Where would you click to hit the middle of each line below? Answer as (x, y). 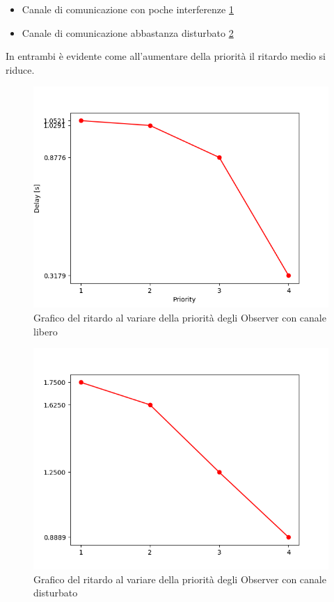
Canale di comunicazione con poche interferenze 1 (128, 9)
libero (46, 331)
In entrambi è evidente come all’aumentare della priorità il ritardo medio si (166, 56)
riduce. (20, 69)
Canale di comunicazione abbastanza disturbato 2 (128, 32)
